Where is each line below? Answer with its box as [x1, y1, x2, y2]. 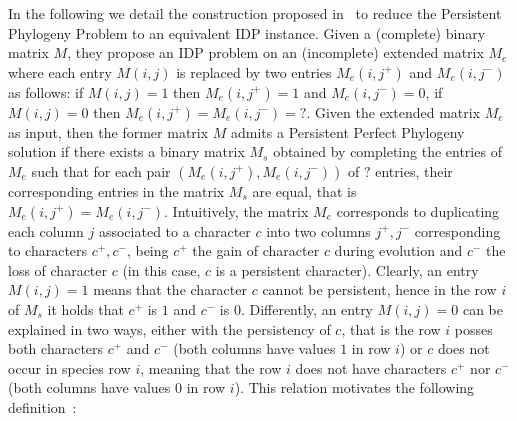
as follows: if [8, 81, 84, 102]
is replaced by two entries [176, 61, 332, 82]
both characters [8, 338, 104, 359]
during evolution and [334, 240, 463, 261]
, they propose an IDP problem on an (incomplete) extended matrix [67, 42, 484, 63]
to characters [8, 240, 88, 261]
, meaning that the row [140, 357, 282, 378]
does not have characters [295, 357, 447, 378]
